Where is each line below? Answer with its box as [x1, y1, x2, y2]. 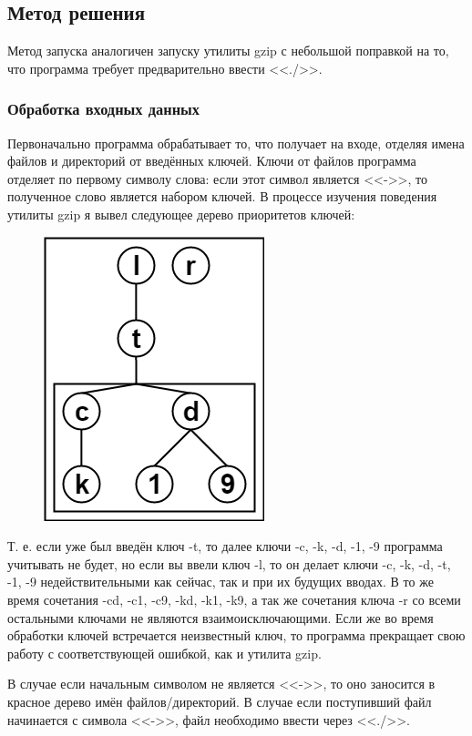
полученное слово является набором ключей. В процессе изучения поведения [7, 187, 437, 206]
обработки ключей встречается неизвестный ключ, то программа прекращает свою [7, 626, 466, 645]
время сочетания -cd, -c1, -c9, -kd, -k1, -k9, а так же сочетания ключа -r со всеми [7, 589, 461, 608]
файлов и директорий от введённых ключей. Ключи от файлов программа [7, 151, 416, 170]
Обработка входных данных [7, 97, 200, 120]
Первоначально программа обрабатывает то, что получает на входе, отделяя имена [7, 133, 465, 152]
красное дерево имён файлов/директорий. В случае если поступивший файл [7, 691, 432, 710]
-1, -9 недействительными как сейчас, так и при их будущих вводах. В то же [7, 572, 434, 591]
